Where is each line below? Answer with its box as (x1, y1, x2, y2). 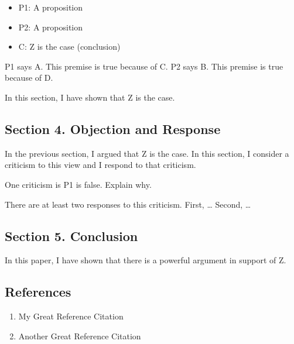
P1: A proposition (18, 1, 83, 13)
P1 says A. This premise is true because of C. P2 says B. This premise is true (5, 60, 283, 72)
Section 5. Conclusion (5, 226, 138, 245)
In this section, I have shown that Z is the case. (5, 91, 175, 103)
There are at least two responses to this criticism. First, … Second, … (5, 198, 251, 210)
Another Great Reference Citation (18, 329, 141, 342)
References (5, 283, 71, 301)
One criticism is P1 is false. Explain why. (5, 178, 152, 190)
